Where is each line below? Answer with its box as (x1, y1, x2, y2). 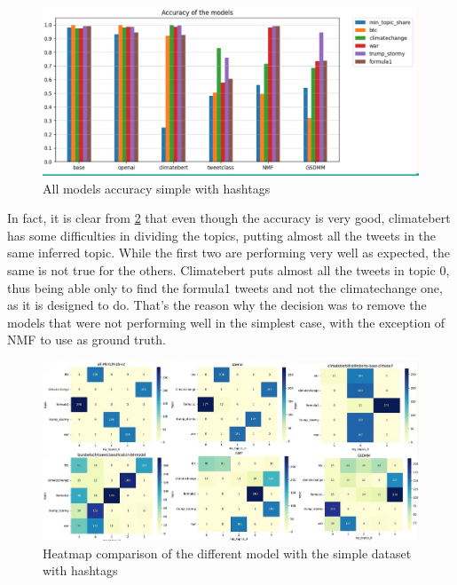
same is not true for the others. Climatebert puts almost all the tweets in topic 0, (7, 261, 450, 280)
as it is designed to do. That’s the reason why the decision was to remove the (7, 296, 427, 314)
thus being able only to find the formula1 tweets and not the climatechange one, (7, 278, 443, 296)
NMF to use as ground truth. (7, 330, 166, 349)
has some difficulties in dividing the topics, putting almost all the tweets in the (7, 225, 437, 244)
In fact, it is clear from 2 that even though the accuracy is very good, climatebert (7, 209, 451, 227)
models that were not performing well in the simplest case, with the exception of (7, 312, 445, 331)
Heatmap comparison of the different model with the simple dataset (43, 543, 412, 562)
